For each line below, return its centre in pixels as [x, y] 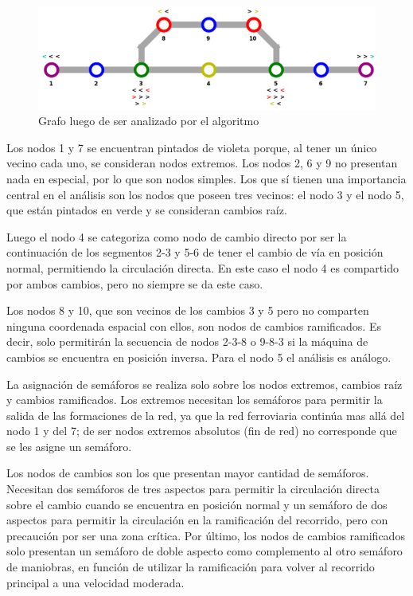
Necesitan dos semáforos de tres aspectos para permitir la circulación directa [193, 489]
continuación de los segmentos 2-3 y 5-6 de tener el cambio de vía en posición [195, 252]
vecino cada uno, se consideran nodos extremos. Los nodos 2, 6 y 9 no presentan [202, 163]
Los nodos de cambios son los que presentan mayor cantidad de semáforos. [188, 473]
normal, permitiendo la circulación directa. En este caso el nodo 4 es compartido [203, 267]
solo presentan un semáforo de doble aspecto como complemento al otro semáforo [205, 551]
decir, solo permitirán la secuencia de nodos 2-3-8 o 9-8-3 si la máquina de [187, 341]
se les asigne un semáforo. [69, 446]
